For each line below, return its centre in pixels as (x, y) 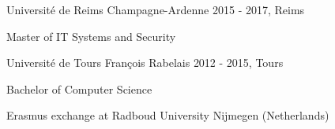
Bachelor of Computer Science (79, 88)
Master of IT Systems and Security (91, 36)
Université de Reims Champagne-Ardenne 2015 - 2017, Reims (156, 9)
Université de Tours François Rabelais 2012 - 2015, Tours (145, 63)
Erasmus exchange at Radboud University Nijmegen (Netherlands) (168, 115)
